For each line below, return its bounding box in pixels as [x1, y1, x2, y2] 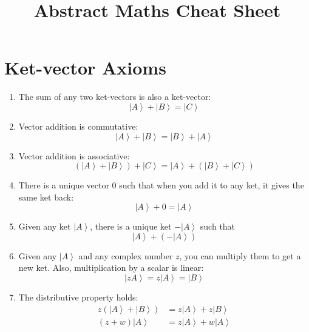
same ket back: [18, 190, 74, 203]
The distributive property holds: [18, 291, 138, 304]
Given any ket [18, 220, 71, 233]
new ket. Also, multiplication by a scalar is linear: [18, 261, 204, 274]
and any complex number [78, 249, 173, 262]
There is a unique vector [18, 179, 109, 191]
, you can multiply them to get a [179, 249, 301, 262]
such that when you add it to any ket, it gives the [119, 179, 304, 191]
